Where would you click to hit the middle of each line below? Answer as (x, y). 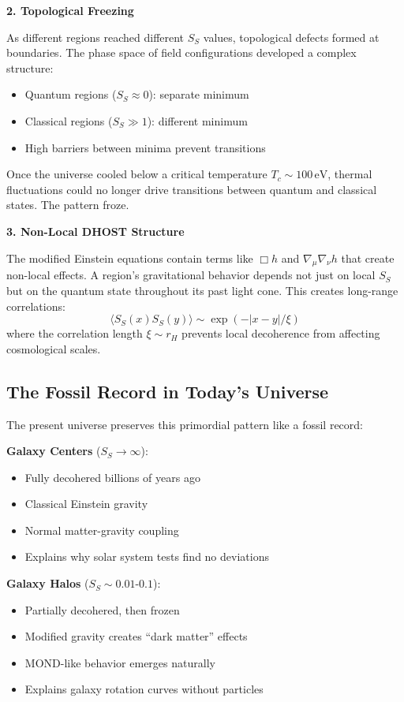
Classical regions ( (69, 120)
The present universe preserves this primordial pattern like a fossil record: (185, 424)
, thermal (350, 174)
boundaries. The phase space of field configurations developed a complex (181, 52)
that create (368, 258)
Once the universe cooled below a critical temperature (137, 174)
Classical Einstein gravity (86, 504)
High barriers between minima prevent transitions (145, 147)
